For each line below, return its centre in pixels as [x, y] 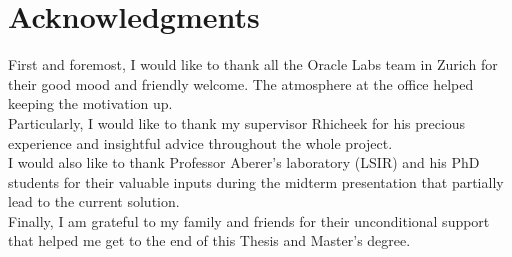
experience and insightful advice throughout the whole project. [200, 142]
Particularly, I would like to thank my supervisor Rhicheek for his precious [237, 122]
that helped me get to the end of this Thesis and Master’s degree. [209, 240]
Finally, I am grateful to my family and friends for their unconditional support [249, 220]
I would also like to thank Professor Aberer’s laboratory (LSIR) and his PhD [244, 162]
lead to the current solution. [94, 201]
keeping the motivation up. [90, 103]
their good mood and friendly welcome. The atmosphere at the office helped [241, 83]
